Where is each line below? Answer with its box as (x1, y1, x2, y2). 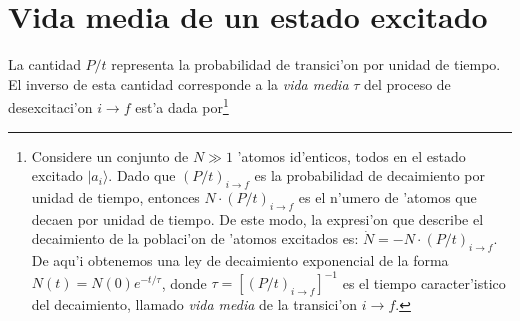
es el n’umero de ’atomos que (298, 186, 477, 207)
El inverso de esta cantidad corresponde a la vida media (8, 73, 349, 94)
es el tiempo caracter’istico (342, 272, 506, 293)
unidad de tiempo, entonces (31, 186, 200, 207)
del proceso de (364, 73, 451, 94)
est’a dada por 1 (135, 94, 229, 117)
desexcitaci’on (8, 96, 93, 117)
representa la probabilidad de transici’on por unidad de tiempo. (111, 54, 501, 75)
